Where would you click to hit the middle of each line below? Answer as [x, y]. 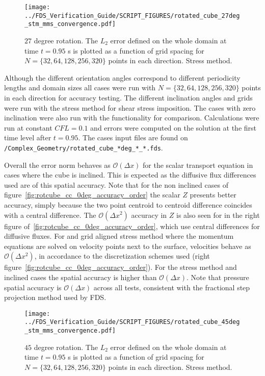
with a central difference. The [50, 215]
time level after [28, 137]
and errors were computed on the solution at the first [174, 127]
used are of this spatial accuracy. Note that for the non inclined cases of [116, 184]
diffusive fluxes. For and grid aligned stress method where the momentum [119, 236]
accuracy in [149, 215]
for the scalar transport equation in [198, 165]
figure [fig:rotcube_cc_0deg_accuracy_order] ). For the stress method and [121, 267]
